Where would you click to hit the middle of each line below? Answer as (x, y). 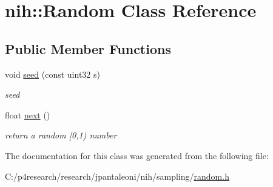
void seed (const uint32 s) (52, 74)
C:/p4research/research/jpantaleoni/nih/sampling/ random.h (117, 176)
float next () (28, 114)
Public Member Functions (88, 48)
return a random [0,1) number (61, 135)
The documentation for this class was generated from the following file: (137, 155)
